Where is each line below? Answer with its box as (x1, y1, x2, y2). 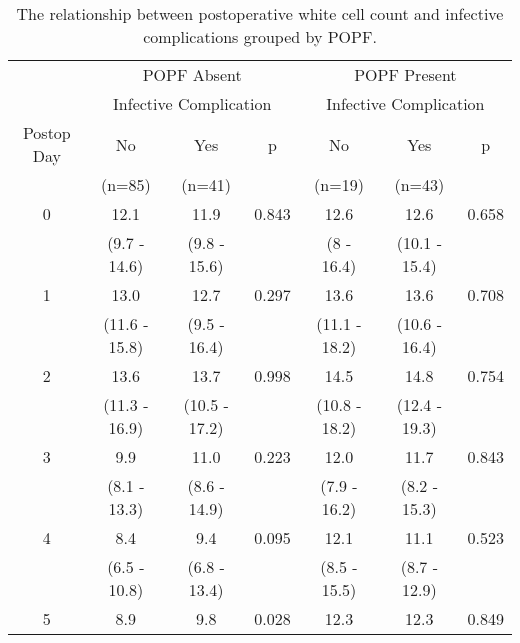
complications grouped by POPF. (143, 25, 377, 48)
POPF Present (354, 63, 457, 86)
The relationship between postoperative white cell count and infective (16, 2, 504, 25)
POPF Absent (142, 63, 242, 86)
